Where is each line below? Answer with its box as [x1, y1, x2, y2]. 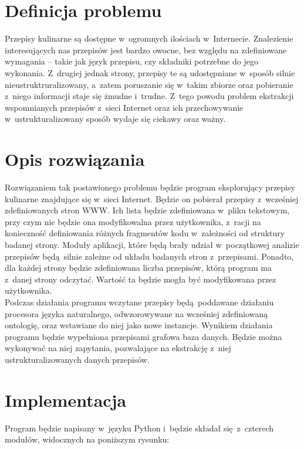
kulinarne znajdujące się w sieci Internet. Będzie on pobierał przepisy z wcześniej [5, 192, 299, 205]
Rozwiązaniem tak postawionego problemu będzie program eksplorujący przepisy [5, 181, 295, 193]
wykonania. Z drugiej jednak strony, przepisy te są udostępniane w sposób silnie [5, 66, 295, 79]
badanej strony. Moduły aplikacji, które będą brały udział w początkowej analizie [5, 238, 299, 250]
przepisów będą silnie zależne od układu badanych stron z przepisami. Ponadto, [5, 250, 294, 262]
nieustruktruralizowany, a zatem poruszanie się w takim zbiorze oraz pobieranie [5, 78, 293, 90]
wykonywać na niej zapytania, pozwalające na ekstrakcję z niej [5, 342, 231, 354]
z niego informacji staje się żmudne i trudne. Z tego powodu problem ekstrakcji [5, 90, 294, 102]
